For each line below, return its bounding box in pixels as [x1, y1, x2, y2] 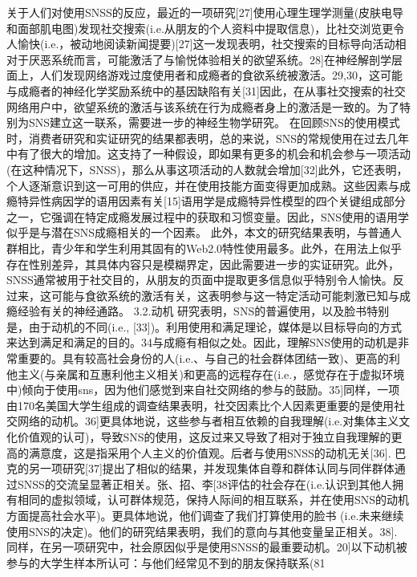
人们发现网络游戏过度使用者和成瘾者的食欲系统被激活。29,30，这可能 [39, 67, 403, 83]
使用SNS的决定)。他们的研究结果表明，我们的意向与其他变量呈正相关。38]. [6, 522, 398, 539]
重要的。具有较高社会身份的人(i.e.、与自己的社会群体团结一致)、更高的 [17, 350, 389, 367]
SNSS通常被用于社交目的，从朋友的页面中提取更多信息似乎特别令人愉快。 [6, 271, 393, 288]
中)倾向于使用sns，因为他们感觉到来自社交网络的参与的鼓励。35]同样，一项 [6, 381, 400, 398]
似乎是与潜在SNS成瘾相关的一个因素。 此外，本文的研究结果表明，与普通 [6, 224, 391, 241]
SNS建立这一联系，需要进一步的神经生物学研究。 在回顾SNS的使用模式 [28, 114, 400, 131]
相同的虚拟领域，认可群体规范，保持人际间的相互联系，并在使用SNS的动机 [17, 491, 410, 508]
